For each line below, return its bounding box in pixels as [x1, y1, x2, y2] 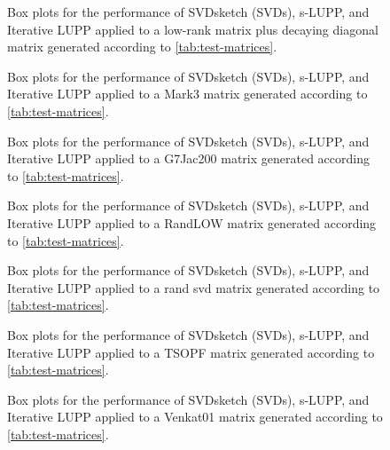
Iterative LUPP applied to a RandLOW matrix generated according [7, 213, 377, 232]
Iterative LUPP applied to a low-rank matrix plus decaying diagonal [7, 20, 378, 38]
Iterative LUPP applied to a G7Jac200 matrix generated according [7, 149, 370, 168]
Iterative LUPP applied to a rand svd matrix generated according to [7, 278, 380, 296]
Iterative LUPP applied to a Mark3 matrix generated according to [7, 84, 368, 103]
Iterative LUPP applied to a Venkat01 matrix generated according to [7, 407, 383, 426]
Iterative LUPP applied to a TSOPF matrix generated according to [7, 343, 375, 361]
